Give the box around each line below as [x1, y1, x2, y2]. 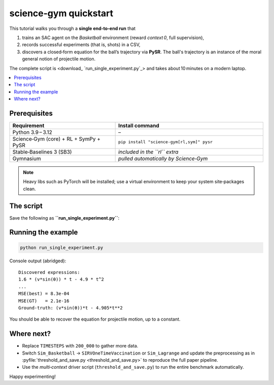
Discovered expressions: [18, 269, 80, 275]
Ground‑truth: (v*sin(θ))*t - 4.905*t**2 [18, 305, 123, 310]
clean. [23, 186, 36, 192]
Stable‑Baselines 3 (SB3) [12, 148, 72, 155]
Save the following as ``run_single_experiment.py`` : [9, 215, 120, 221]
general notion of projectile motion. [22, 56, 96, 62]
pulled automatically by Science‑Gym [118, 155, 208, 162]
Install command [118, 122, 159, 129]
